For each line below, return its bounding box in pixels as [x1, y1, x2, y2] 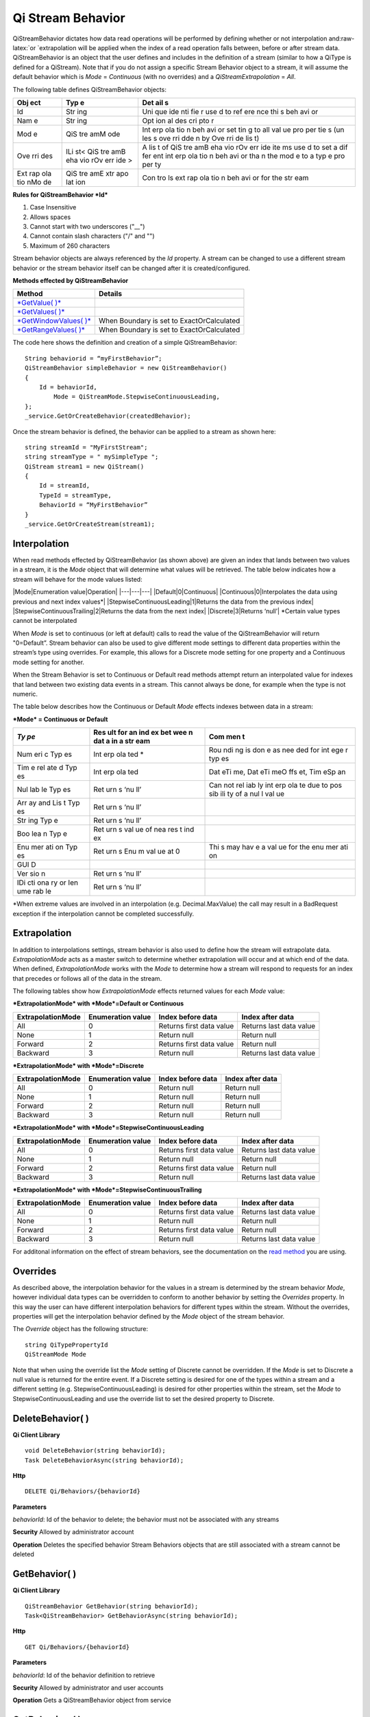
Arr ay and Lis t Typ [16, 798, 80, 808]
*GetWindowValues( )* [16, 316, 92, 326]
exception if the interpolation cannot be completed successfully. [12, 909, 195, 918]
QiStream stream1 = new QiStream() [25, 462, 145, 470]
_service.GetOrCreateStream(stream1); [25, 521, 156, 528]
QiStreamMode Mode [25, 1350, 87, 1358]
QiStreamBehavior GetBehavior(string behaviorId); [25, 1602, 199, 1610]
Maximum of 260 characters [29, 241, 110, 250]
